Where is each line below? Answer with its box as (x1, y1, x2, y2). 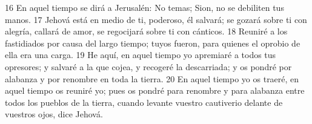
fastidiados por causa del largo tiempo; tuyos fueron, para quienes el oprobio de (5, 36, 300, 49)
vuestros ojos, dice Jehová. (5, 108, 103, 120)
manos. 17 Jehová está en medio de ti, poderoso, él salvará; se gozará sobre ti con (5, 13, 307, 25)
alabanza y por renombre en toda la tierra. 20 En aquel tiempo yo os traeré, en (5, 72, 299, 85)
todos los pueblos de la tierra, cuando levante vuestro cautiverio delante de (5, 96, 283, 108)
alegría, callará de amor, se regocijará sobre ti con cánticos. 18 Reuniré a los (5, 25, 288, 38)
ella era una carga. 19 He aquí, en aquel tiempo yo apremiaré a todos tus (5, 48, 276, 61)
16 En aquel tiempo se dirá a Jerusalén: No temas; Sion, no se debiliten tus (5, 1, 284, 13)
